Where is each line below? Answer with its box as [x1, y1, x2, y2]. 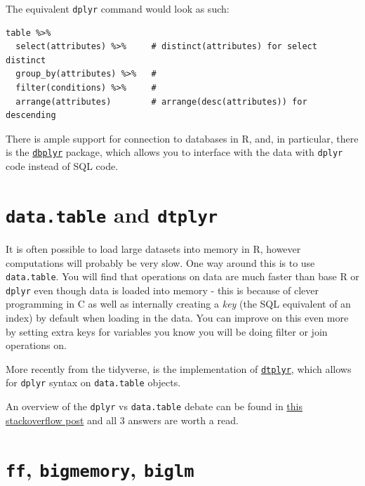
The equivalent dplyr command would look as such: [6, 1, 230, 15]
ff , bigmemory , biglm [6, 454, 194, 482]
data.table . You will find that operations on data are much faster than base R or [6, 269, 359, 284]
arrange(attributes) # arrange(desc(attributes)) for [15, 96, 307, 107]
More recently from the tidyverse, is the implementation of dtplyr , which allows [6, 361, 352, 376]
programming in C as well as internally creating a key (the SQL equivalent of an [6, 296, 351, 311]
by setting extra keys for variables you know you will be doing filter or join [6, 324, 328, 339]
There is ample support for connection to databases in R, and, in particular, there [6, 131, 359, 145]
